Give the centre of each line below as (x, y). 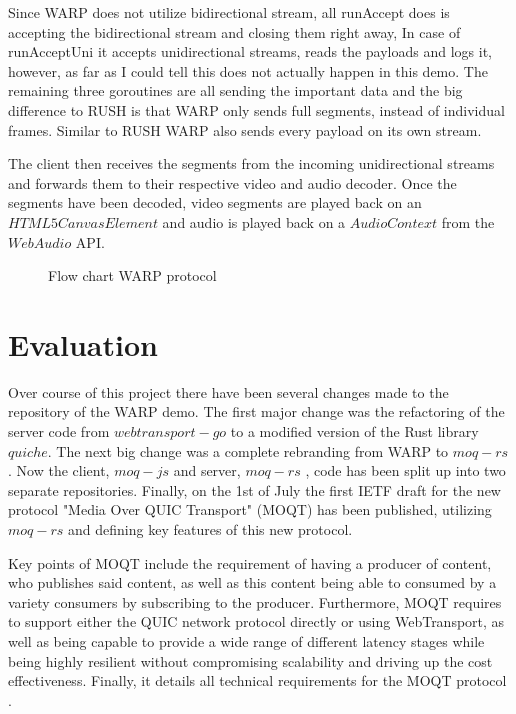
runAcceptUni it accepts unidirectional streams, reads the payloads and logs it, (250, 51)
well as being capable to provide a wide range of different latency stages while (246, 640)
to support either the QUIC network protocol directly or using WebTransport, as (256, 621)
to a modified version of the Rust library (354, 431)
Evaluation (83, 343)
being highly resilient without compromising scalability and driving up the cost (250, 660)
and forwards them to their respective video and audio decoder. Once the (232, 182)
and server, (207, 470)
